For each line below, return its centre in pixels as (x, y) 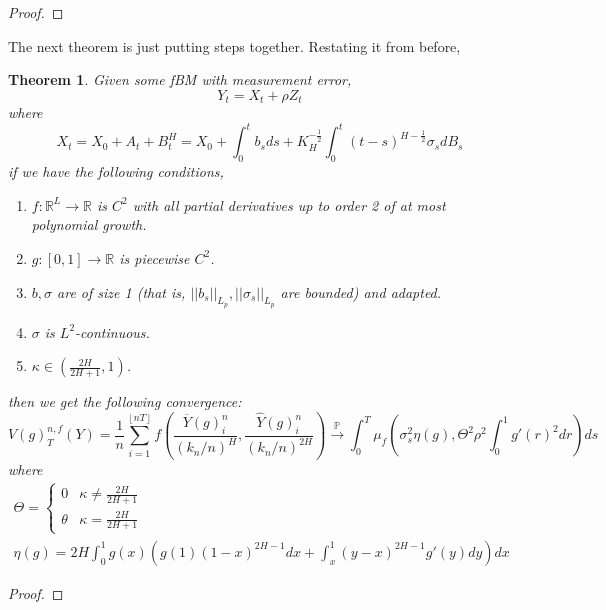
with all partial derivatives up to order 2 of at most (289, 204)
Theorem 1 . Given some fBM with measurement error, (180, 79)
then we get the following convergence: (125, 401)
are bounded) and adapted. (361, 291)
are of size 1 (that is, (121, 291)
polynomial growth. (89, 224)
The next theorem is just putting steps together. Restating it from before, (234, 45)
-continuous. (112, 331)
